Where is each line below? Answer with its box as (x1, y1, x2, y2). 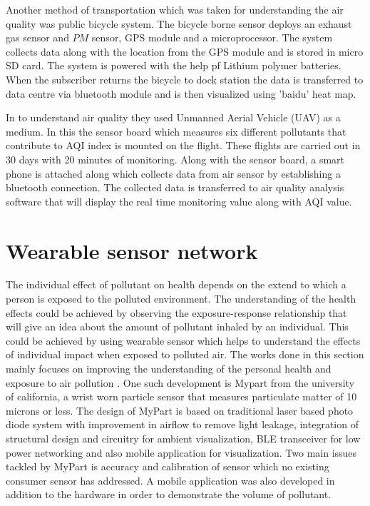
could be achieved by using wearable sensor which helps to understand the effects (6, 333, 361, 348)
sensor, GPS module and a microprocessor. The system (91, 30, 333, 45)
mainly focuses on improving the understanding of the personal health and (6, 361, 332, 375)
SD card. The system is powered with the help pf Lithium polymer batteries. (6, 58, 341, 73)
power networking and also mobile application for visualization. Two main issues (6, 445, 357, 460)
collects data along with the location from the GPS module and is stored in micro (6, 44, 364, 59)
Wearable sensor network (6, 236, 258, 265)
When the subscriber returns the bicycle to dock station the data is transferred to (6, 71, 364, 86)
